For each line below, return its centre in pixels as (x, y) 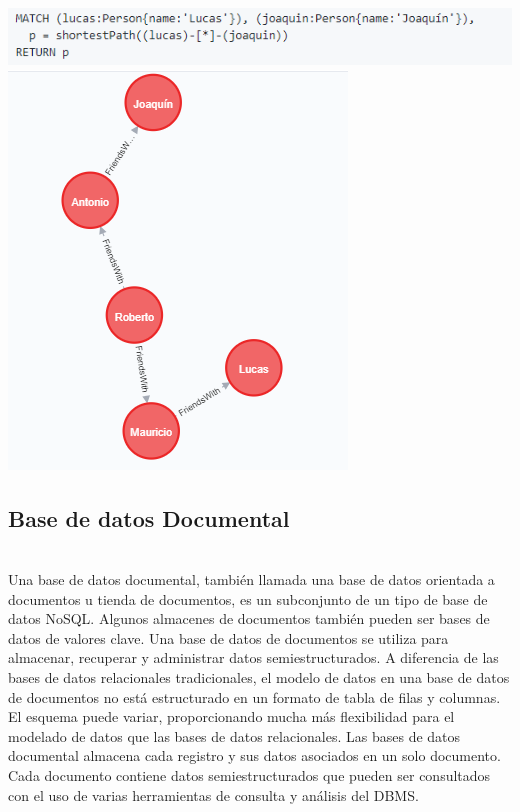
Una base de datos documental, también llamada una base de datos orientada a (251, 578)
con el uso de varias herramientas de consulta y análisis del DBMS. (213, 794)
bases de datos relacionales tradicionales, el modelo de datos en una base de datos (259, 676)
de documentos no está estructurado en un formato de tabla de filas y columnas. (254, 696)
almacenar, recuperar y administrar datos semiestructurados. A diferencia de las (253, 657)
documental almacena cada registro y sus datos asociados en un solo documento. (254, 755)
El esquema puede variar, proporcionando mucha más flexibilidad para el (231, 716)
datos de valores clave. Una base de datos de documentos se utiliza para (228, 637)
